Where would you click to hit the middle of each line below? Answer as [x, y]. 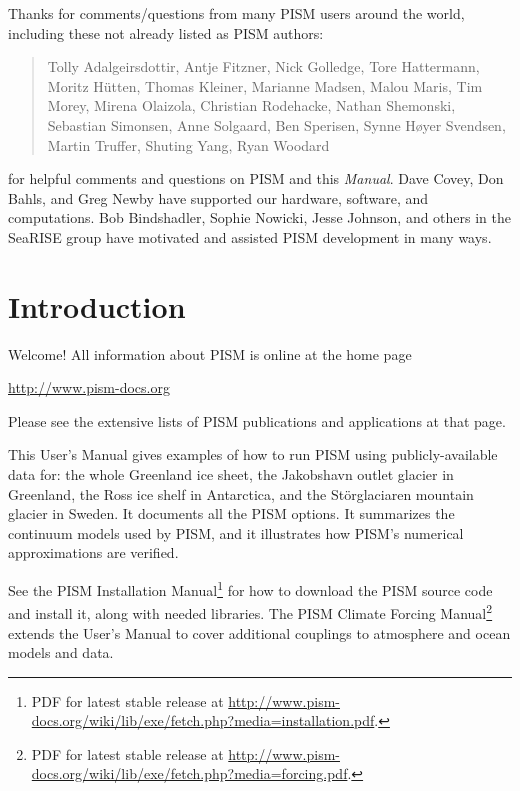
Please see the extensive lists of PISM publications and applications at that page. [257, 420]
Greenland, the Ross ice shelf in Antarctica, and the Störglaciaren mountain [241, 493]
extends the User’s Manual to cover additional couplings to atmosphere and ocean [259, 632]
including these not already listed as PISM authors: [166, 32]
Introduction [97, 305]
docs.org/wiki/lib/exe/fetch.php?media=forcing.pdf [189, 773]
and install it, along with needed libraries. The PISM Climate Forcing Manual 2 [250, 611]
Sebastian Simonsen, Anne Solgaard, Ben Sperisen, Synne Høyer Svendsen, [276, 124]
